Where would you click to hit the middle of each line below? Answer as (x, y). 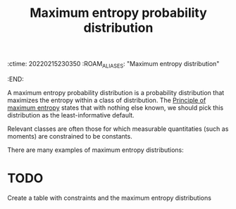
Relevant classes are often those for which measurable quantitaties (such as (118, 129)
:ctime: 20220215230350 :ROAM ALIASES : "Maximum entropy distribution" (113, 65)
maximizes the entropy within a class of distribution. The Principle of (107, 100)
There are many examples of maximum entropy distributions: (96, 150)
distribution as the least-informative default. (71, 115)
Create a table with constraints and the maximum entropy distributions (109, 198)
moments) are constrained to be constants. (70, 136)
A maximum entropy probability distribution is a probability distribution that (116, 92)
